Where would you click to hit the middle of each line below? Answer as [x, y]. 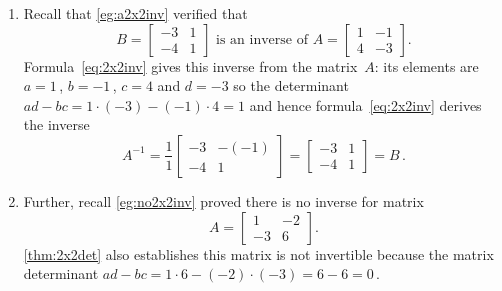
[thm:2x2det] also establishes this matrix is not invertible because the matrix [258, 253]
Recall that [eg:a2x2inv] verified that [135, 13]
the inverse [56, 124]
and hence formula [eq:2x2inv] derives [365, 104]
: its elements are [426, 65]
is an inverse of [262, 39]
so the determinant [291, 85]
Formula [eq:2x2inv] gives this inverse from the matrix [190, 65]
